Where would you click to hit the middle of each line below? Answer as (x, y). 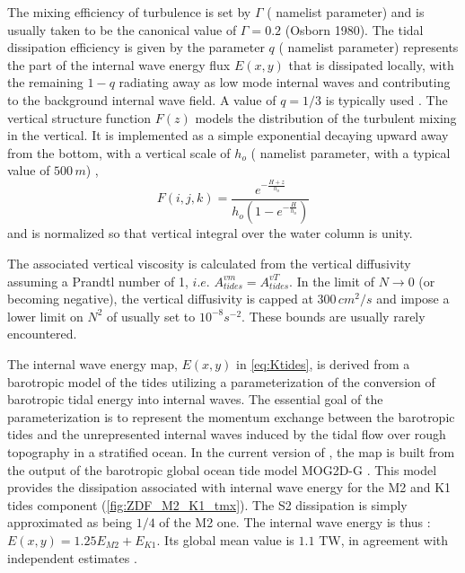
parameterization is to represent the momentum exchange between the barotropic (231, 416)
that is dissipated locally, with (371, 64)
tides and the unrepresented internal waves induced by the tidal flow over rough (227, 434)
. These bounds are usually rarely (333, 316)
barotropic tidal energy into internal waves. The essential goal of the (195, 399)
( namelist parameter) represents (368, 47)
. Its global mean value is (225, 539)
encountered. (42, 334)
